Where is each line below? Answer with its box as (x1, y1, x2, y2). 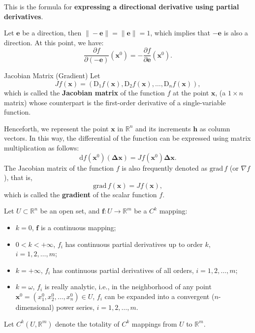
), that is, (4, 172, 32, 182)
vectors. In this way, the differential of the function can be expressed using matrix (4, 133, 251, 143)
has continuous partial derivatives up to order (65, 239, 203, 249)
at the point (173, 88, 209, 98)
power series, (56, 302, 95, 312)
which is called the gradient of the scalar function (4, 189, 157, 199)
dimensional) (15, 302, 54, 312)
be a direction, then (22, 28, 82, 38)
